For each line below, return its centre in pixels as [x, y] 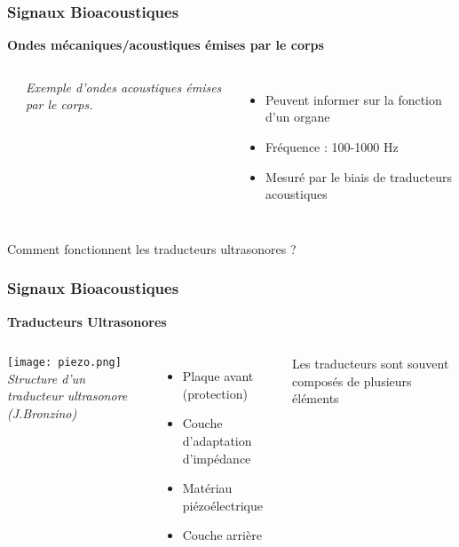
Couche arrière [222, 535]
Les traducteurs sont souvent [371, 364]
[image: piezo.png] [64, 363]
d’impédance [217, 458]
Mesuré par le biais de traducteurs [359, 176]
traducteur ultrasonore [67, 396]
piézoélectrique [222, 505]
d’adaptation [217, 440]
